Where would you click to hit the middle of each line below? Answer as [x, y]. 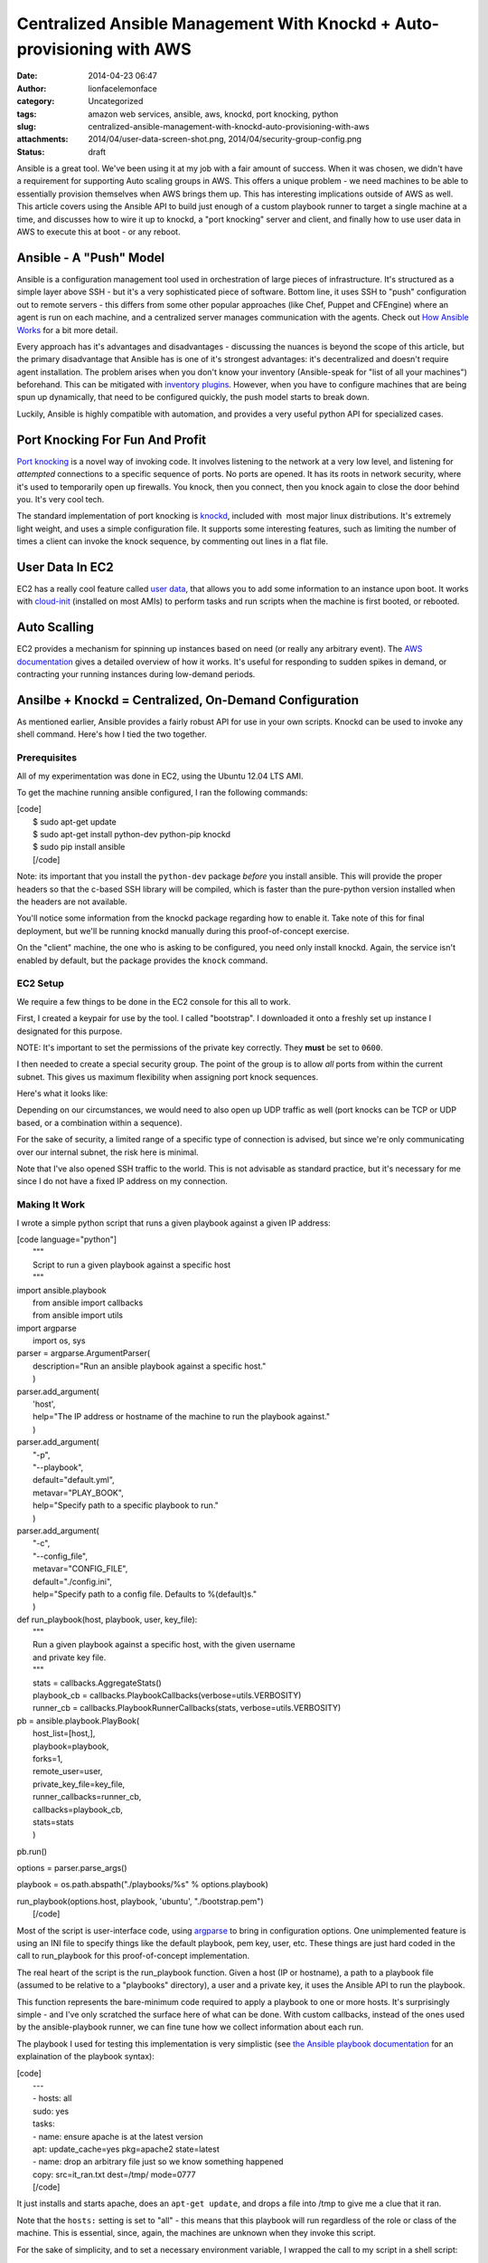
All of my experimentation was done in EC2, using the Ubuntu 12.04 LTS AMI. [160, 776]
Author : [32, 88]
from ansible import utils [78, 1315]
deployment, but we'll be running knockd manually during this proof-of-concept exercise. [183, 931]
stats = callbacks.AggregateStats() [97, 1683]
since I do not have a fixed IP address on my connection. [122, 1181]
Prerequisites [47, 758]
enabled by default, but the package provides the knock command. [142, 960]
